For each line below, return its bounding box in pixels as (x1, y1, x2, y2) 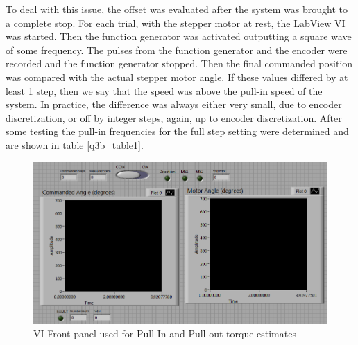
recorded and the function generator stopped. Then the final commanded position (6, 56, 353, 71)
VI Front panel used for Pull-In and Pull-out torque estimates (33, 326, 296, 340)
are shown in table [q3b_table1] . (6, 137, 144, 152)
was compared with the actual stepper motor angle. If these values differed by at (6, 69, 348, 84)
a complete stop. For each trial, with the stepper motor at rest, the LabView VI (6, 15, 346, 30)
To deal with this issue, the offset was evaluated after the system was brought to (6, 2, 348, 16)
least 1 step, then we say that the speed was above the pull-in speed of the (6, 83, 323, 98)
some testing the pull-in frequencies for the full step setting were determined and (6, 124, 349, 139)
